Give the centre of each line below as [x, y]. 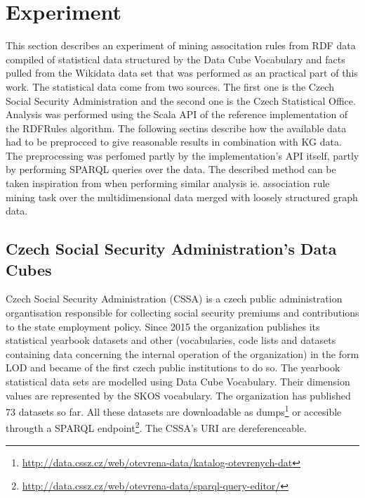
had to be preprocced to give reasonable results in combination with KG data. [174, 142]
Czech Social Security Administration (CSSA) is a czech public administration [174, 299]
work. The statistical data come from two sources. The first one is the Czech [170, 86]
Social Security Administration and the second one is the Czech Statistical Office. [181, 100]
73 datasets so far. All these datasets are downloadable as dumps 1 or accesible [174, 410]
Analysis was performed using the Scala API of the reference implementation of [177, 114]
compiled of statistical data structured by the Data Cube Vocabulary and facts [175, 59]
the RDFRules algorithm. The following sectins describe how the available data [176, 128]
